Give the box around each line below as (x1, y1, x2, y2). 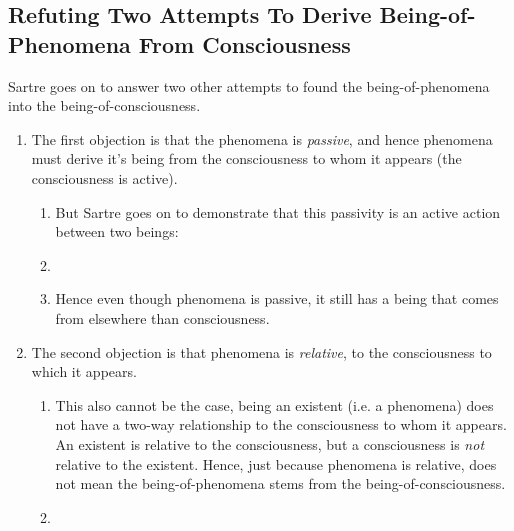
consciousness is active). (31, 167, 178, 188)
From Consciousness (138, 28, 351, 59)
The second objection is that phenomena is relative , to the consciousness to (31, 341, 492, 362)
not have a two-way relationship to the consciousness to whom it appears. (55, 414, 507, 435)
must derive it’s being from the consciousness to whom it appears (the (31, 148, 462, 169)
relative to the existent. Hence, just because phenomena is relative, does (55, 453, 497, 474)
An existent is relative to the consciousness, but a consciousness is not (55, 433, 485, 454)
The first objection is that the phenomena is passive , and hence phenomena (31, 128, 493, 149)
